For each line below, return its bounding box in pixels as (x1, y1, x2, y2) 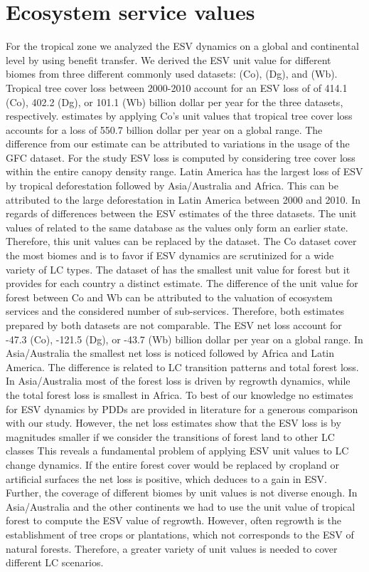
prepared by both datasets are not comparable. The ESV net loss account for (6, 318, 342, 332)
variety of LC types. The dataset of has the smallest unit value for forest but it (6, 261, 351, 276)
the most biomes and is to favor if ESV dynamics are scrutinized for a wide (6, 248, 334, 263)
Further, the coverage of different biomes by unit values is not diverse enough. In (6, 485, 358, 500)
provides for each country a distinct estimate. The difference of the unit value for (6, 276, 358, 291)
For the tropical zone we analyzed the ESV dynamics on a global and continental (6, 38, 359, 53)
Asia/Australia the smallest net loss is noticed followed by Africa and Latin (6, 345, 335, 360)
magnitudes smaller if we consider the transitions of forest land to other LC (6, 429, 335, 444)
